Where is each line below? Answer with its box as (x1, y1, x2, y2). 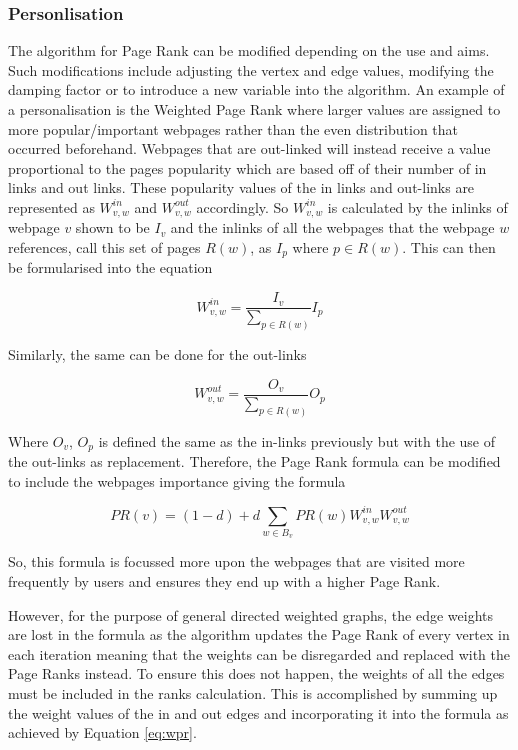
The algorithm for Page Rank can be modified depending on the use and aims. (8, 40, 490, 61)
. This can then (402, 237, 496, 258)
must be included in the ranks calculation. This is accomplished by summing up (8, 682, 498, 703)
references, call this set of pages (8, 237, 201, 258)
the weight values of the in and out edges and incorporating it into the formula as (8, 702, 509, 723)
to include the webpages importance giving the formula (8, 470, 346, 491)
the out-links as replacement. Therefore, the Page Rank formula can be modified (8, 450, 501, 471)
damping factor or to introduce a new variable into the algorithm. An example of (8, 79, 505, 100)
